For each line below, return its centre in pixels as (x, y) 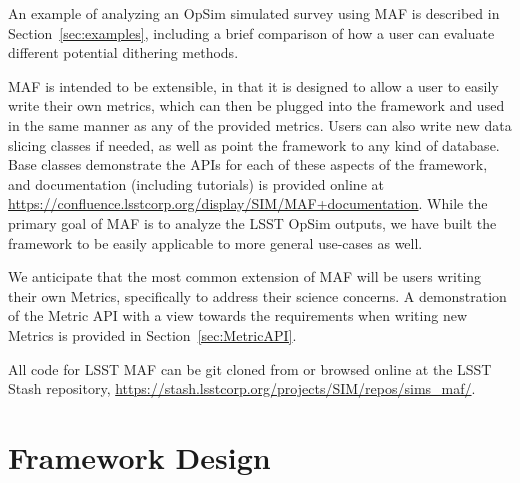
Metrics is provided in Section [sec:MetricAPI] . (152, 334)
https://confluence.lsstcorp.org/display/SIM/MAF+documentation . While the (248, 203)
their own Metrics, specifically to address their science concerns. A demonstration (257, 295)
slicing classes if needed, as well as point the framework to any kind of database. (254, 144)
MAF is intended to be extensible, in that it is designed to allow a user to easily (253, 85)
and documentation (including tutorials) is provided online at (196, 183)
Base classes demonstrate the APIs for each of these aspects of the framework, (248, 164)
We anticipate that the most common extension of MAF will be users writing (245, 276)
